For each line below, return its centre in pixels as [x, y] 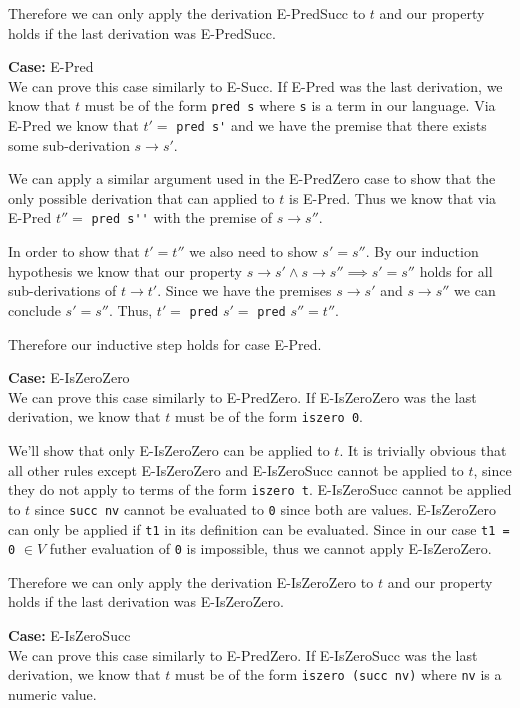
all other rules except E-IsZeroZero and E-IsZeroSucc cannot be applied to [236, 469]
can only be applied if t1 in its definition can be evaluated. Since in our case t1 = [259, 528]
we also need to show [253, 251]
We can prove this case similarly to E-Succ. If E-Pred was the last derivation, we [255, 85]
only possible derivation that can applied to [141, 197]
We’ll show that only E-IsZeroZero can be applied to [169, 450]
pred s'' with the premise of [182, 217]
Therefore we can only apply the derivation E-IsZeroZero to [191, 581]
